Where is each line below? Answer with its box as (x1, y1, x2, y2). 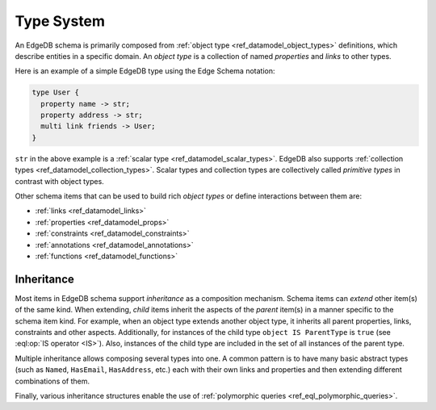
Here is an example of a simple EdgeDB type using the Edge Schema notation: (15, 66, 275, 76)
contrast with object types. (15, 176, 104, 186)
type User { (31, 88, 80, 97)
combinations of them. (15, 376, 90, 386)
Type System (15, 12, 105, 30)
